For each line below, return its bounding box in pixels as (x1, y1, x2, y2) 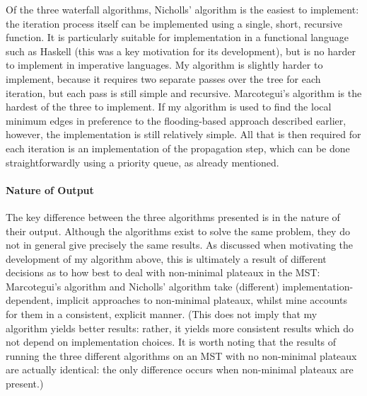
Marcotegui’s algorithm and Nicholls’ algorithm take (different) (6, 278, 279, 293)
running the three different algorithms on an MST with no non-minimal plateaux (6, 348, 357, 363)
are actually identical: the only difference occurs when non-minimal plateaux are (6, 362, 354, 377)
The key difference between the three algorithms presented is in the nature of (6, 209, 340, 224)
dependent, (6, 293, 53, 307)
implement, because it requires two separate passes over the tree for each (6, 71, 321, 86)
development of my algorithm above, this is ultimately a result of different (6, 251, 327, 266)
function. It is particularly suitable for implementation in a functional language (6, 30, 349, 45)
